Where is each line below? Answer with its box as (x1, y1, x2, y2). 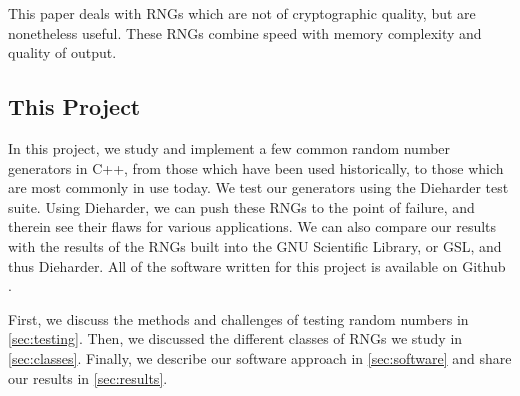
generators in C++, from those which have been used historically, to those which (8, 157, 504, 178)
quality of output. (8, 42, 117, 63)
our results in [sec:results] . (8, 367, 168, 388)
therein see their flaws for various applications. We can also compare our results (8, 216, 497, 237)
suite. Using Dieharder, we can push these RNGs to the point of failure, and (8, 196, 475, 217)
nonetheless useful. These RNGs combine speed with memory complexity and (8, 22, 482, 43)
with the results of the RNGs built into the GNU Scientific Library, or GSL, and (8, 235, 502, 256)
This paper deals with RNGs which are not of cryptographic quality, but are (8, 3, 476, 23)
